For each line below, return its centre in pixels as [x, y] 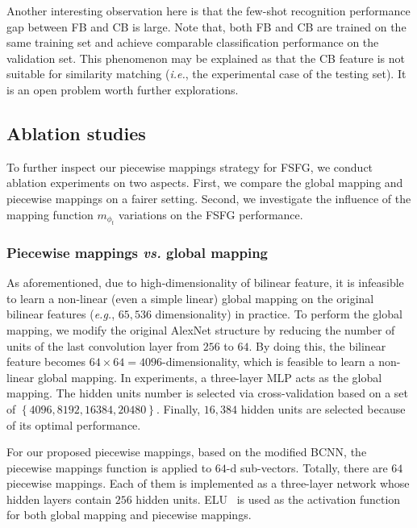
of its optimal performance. [74, 424]
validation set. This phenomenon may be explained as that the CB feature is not [206, 58]
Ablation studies [76, 133]
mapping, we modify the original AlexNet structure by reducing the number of [201, 329]
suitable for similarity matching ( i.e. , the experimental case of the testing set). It [206, 74]
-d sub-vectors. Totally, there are [307, 467]
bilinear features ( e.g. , [61, 314]
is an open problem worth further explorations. [123, 89]
